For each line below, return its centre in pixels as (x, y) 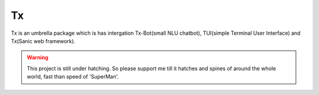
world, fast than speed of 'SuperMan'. (73, 77)
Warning (38, 58)
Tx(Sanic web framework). (43, 41)
